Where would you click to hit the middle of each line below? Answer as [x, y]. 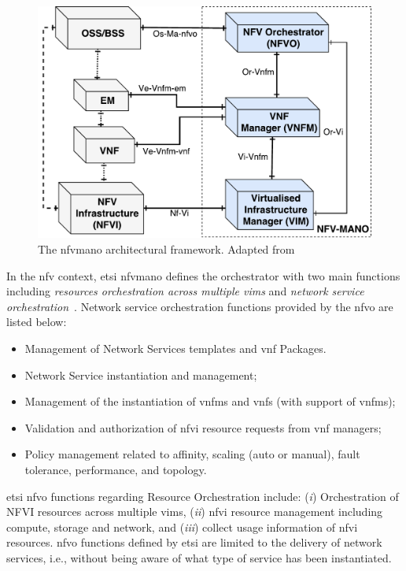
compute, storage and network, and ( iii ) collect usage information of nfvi [182, 527]
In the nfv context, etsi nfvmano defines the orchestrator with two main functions [203, 275]
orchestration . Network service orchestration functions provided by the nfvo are [200, 306]
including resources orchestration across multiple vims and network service [185, 291]
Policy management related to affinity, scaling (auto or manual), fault [192, 454]
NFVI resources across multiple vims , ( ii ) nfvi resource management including [195, 512]
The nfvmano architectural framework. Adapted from [166, 248]
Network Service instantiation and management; [141, 374]
